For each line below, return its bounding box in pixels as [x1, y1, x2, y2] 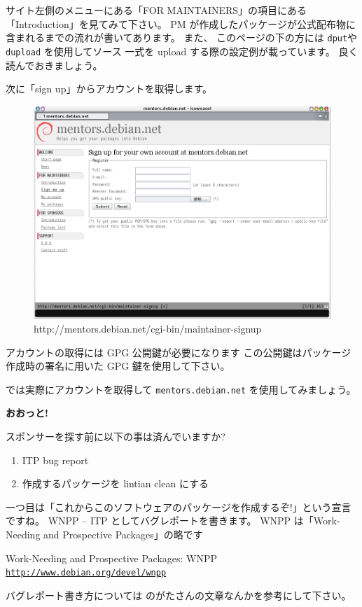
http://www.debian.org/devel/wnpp [6, 568, 167, 578]
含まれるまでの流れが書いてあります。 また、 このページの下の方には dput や [6, 30, 358, 45]
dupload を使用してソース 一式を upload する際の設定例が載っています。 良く [6, 43, 358, 58]
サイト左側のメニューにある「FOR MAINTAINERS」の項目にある [6, 3, 307, 17]
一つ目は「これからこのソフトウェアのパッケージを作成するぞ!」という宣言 [6, 499, 351, 514]
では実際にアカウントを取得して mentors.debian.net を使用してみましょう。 [6, 382, 356, 396]
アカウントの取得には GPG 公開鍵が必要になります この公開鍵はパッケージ [6, 344, 351, 359]
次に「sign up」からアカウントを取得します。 [6, 81, 213, 96]
